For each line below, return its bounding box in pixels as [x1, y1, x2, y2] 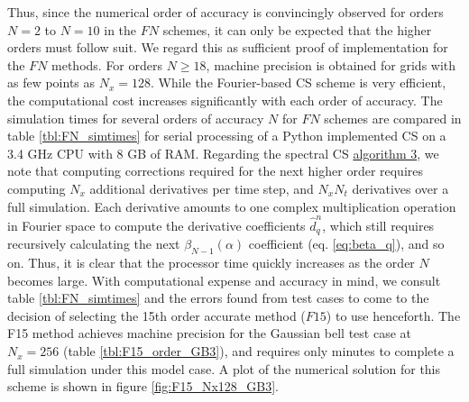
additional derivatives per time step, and [89, 178, 314, 197]
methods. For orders [51, 55, 163, 74]
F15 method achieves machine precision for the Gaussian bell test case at [7, 324, 411, 343]
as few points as [7, 73, 96, 92]
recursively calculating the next [7, 234, 180, 253]
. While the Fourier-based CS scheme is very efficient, [151, 73, 446, 92]
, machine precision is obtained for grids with [206, 55, 456, 74]
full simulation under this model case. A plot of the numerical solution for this [7, 359, 441, 378]
